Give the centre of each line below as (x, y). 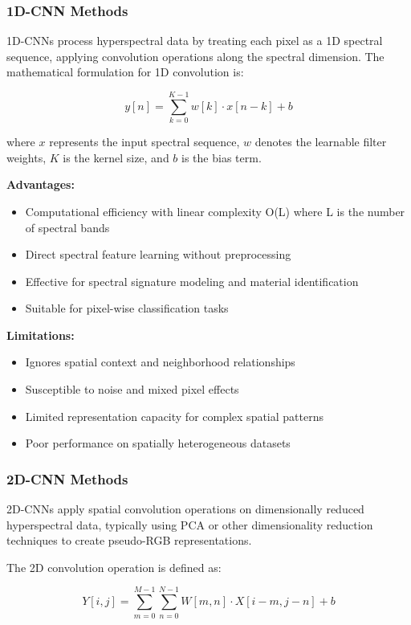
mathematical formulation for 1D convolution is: (125, 72)
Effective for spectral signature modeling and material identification (192, 281)
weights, (26, 157)
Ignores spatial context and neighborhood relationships (160, 362)
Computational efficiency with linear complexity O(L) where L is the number (215, 211)
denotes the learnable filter (321, 142)
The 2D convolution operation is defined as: (114, 567)
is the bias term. (222, 157)
